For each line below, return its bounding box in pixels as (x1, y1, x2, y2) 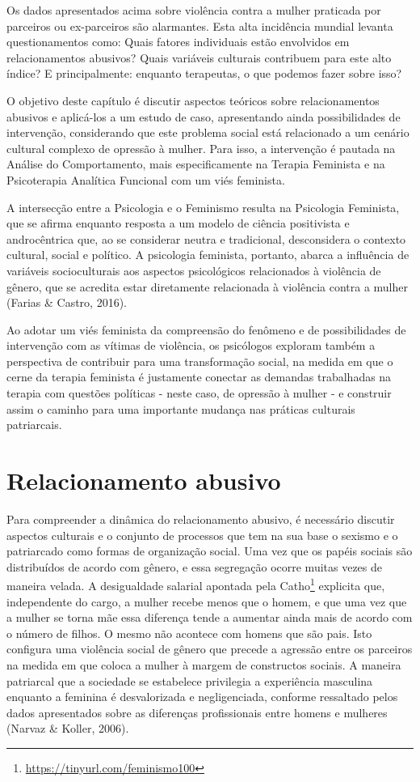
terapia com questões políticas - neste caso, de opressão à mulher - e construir (6, 385, 392, 402)
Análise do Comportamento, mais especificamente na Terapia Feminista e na (6, 155, 385, 172)
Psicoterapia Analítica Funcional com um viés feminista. (6, 171, 285, 188)
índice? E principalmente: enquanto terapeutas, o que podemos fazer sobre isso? (6, 65, 402, 82)
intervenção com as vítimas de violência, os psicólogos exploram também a (6, 337, 376, 354)
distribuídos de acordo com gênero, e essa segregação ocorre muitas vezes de (6, 558, 383, 575)
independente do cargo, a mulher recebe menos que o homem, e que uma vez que (6, 593, 407, 610)
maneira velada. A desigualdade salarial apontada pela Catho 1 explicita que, (6, 575, 385, 593)
